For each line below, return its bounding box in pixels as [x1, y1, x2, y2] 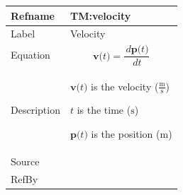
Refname [11, 8, 55, 23]
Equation [11, 47, 50, 62]
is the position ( [91, 126, 160, 141]
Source [11, 153, 40, 168]
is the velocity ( [91, 78, 159, 93]
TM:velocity [70, 8, 131, 23]
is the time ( [77, 102, 131, 117]
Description [11, 102, 60, 117]
